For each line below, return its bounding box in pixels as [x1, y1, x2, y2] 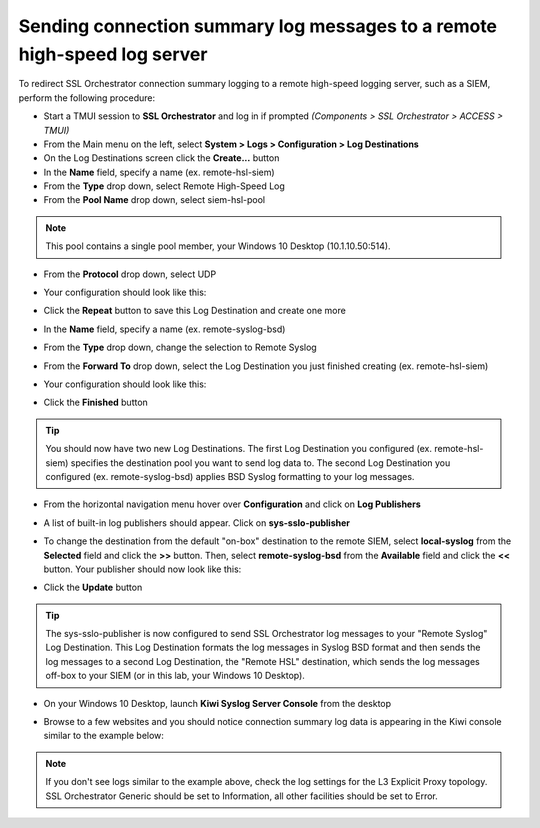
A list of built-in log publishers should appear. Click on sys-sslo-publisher [43, 516, 350, 529]
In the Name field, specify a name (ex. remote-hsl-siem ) [43, 166, 275, 178]
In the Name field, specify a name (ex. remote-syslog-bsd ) [43, 323, 286, 335]
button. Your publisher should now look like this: [43, 563, 242, 575]
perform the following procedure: [18, 91, 156, 104]
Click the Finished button [43, 396, 149, 409]
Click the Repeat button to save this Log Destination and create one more [43, 305, 347, 317]
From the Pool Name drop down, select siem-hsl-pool [43, 194, 266, 206]
